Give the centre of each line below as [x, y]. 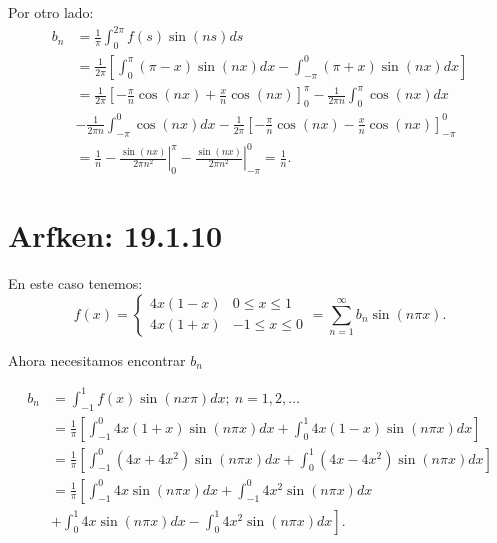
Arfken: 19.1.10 [115, 235]
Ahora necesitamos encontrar [97, 359]
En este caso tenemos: [75, 283]
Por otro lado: [51, 12]
